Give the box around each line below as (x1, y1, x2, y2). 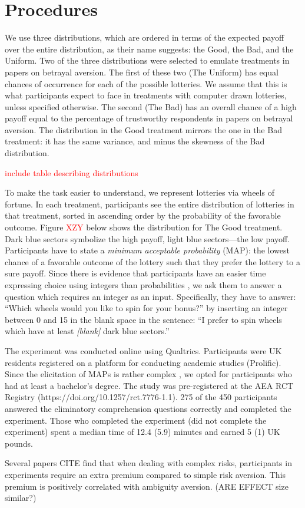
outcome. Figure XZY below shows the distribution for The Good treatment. (5, 221, 283, 233)
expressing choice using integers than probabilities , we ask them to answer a (5, 279, 282, 291)
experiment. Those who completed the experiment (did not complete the (5, 414, 267, 426)
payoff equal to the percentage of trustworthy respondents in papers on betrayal (5, 112, 293, 124)
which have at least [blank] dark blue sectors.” (5, 325, 170, 337)
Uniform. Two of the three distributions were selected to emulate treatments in (5, 54, 290, 67)
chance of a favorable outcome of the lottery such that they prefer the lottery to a (5, 255, 300, 268)
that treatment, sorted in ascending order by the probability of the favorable (5, 209, 281, 222)
